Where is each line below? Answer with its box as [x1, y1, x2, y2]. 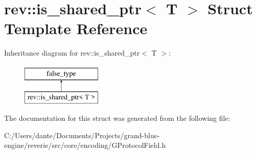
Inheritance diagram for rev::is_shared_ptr [4, 47, 140, 58]
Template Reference [4, 18, 148, 39]
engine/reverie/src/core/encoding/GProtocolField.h [4, 140, 166, 150]
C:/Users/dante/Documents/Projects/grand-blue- [4, 130, 160, 140]
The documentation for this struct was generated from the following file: [4, 113, 230, 123]
